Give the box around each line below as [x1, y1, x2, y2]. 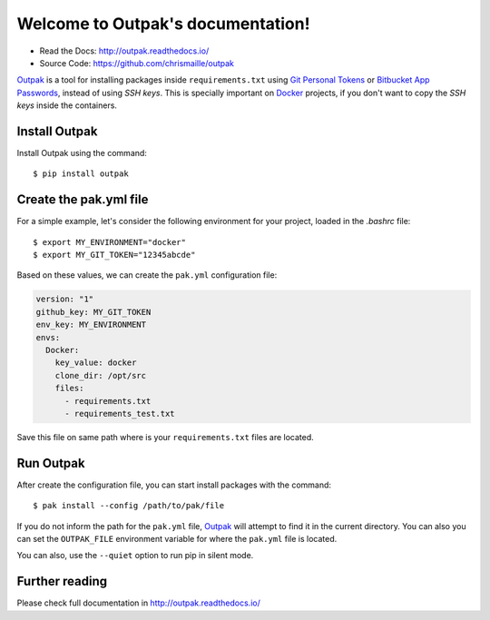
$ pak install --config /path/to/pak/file [33, 500, 225, 511]
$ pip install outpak [33, 169, 129, 179]
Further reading [16, 574, 108, 589]
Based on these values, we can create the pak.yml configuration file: [16, 270, 278, 280]
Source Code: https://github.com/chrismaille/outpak [39, 57, 235, 68]
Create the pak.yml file [16, 192, 149, 208]
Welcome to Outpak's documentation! [16, 14, 310, 34]
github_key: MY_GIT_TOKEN [35, 307, 152, 317]
